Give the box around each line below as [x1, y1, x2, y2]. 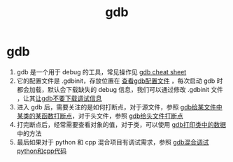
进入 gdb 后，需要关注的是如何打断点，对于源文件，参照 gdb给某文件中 [16, 102, 223, 111]
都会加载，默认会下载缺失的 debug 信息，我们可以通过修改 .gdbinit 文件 [16, 85, 224, 93]
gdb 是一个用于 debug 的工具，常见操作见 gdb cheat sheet [16, 67, 187, 76]
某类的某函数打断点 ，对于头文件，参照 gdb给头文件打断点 [16, 112, 183, 120]
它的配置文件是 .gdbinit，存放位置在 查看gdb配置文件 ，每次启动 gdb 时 [16, 76, 223, 85]
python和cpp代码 [16, 147, 67, 155]
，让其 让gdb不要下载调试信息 [16, 94, 102, 102]
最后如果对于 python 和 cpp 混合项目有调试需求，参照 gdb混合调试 [16, 137, 209, 146]
